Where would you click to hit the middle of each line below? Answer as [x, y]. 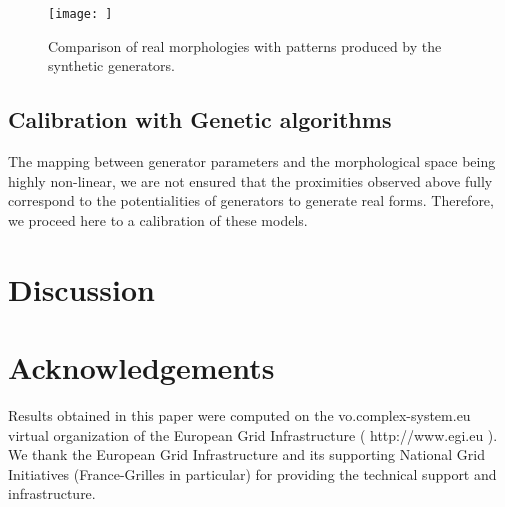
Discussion [81, 288]
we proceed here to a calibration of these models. [158, 219]
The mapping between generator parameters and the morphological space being [252, 161]
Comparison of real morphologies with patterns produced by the [245, 45]
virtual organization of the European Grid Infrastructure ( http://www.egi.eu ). [253, 434]
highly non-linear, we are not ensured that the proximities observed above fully [250, 180]
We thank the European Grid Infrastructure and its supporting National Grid [247, 454]
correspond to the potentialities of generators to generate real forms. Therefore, [251, 200]
